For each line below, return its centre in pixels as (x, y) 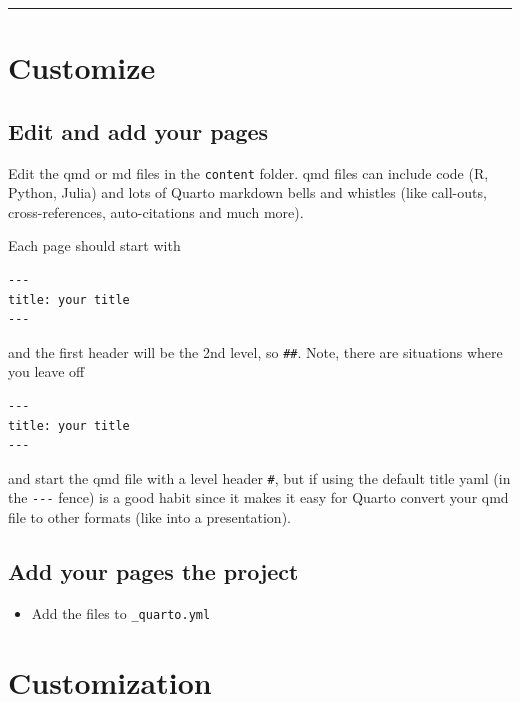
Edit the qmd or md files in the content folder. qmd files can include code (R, (248, 172)
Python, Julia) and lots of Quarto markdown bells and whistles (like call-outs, (247, 192)
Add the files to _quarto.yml (121, 612)
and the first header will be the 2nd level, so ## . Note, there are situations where (255, 351)
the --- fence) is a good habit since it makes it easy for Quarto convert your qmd (258, 497)
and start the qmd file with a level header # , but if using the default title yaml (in (259, 477)
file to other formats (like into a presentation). (149, 517)
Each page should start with (94, 245)
